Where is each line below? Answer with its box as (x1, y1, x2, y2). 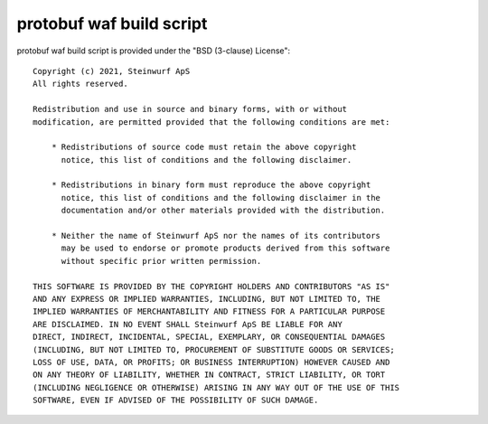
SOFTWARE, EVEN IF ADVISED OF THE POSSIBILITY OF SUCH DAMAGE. (33, 395, 319, 406)
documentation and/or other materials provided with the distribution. (61, 205, 386, 216)
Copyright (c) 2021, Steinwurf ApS (33, 66, 191, 76)
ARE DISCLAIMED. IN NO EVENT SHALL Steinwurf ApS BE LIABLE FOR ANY (33, 319, 343, 329)
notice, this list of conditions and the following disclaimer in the (61, 193, 381, 203)
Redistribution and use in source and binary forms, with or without (33, 104, 348, 115)
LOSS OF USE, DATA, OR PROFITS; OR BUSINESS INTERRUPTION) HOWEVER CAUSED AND (33, 357, 390, 367)
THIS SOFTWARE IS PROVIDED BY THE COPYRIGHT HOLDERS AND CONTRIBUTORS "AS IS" (33, 281, 390, 291)
